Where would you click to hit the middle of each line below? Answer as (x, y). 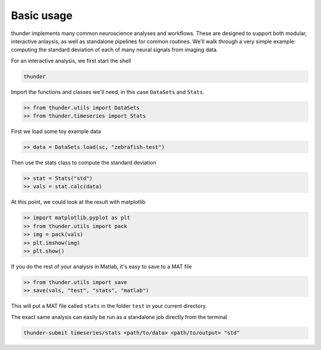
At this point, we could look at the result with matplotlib (78, 202)
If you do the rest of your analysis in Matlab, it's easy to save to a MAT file (102, 266)
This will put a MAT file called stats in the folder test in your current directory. (109, 306)
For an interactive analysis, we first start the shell (71, 61)
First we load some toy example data (56, 131)
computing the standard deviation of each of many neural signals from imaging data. (114, 50)
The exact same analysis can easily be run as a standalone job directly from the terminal (119, 317)
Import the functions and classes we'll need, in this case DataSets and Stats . (108, 92)
